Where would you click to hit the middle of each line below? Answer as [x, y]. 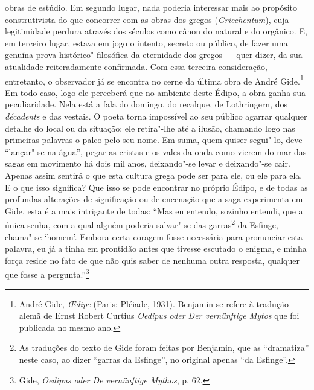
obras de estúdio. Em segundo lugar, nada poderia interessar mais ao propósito [151, 7]
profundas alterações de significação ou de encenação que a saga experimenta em [154, 199]
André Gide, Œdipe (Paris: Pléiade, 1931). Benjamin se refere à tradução [154, 303]
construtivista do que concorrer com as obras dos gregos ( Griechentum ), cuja [147, 19]
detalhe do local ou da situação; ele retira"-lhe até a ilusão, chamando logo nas [150, 128]
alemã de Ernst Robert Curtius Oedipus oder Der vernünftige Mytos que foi [159, 315]
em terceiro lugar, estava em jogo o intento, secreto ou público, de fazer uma [146, 43]
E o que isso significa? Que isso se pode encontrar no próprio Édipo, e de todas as [156, 187]
